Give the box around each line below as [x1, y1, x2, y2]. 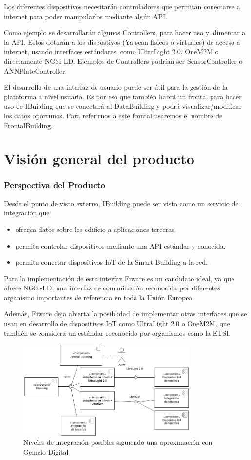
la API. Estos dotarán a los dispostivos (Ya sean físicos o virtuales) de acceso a [4, 37, 240, 47]
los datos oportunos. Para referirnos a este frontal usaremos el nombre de [4, 110, 223, 120]
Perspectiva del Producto [4, 179, 106, 191]
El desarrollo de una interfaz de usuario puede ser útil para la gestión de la [4, 82, 228, 92]
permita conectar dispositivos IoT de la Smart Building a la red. [15, 257, 208, 267]
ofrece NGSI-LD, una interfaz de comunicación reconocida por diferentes [4, 283, 220, 293]
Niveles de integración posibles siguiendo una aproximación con [23, 437, 212, 447]
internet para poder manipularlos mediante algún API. [4, 11, 167, 21]
